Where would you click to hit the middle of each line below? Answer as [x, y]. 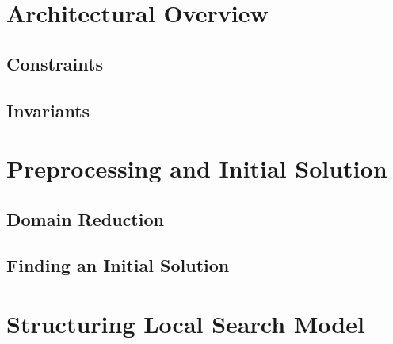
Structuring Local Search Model [185, 324]
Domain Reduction [85, 218]
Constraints [55, 63]
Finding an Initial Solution [118, 265]
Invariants [48, 110]
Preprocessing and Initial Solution [197, 168]
